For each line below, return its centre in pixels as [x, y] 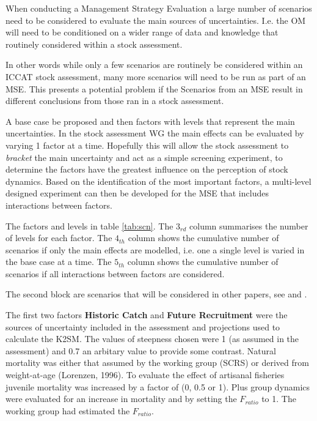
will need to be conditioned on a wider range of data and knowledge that [142, 32]
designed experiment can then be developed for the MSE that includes [137, 193]
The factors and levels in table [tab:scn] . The [89, 225]
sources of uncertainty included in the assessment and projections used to [143, 326]
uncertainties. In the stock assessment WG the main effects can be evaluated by [155, 133]
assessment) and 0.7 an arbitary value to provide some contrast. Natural [141, 350]
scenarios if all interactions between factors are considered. [115, 273]
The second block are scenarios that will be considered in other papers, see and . [156, 294]
